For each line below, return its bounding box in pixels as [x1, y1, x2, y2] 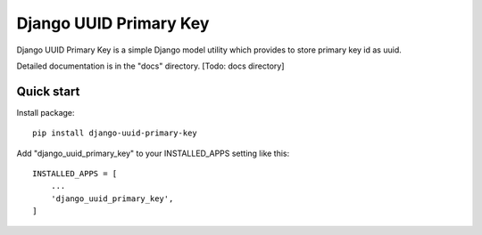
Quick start [16, 84, 80, 99]
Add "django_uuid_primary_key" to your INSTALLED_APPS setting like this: [16, 148, 290, 158]
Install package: [16, 107, 75, 117]
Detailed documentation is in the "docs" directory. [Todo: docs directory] [16, 61, 285, 71]
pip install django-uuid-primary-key [32, 128, 198, 138]
